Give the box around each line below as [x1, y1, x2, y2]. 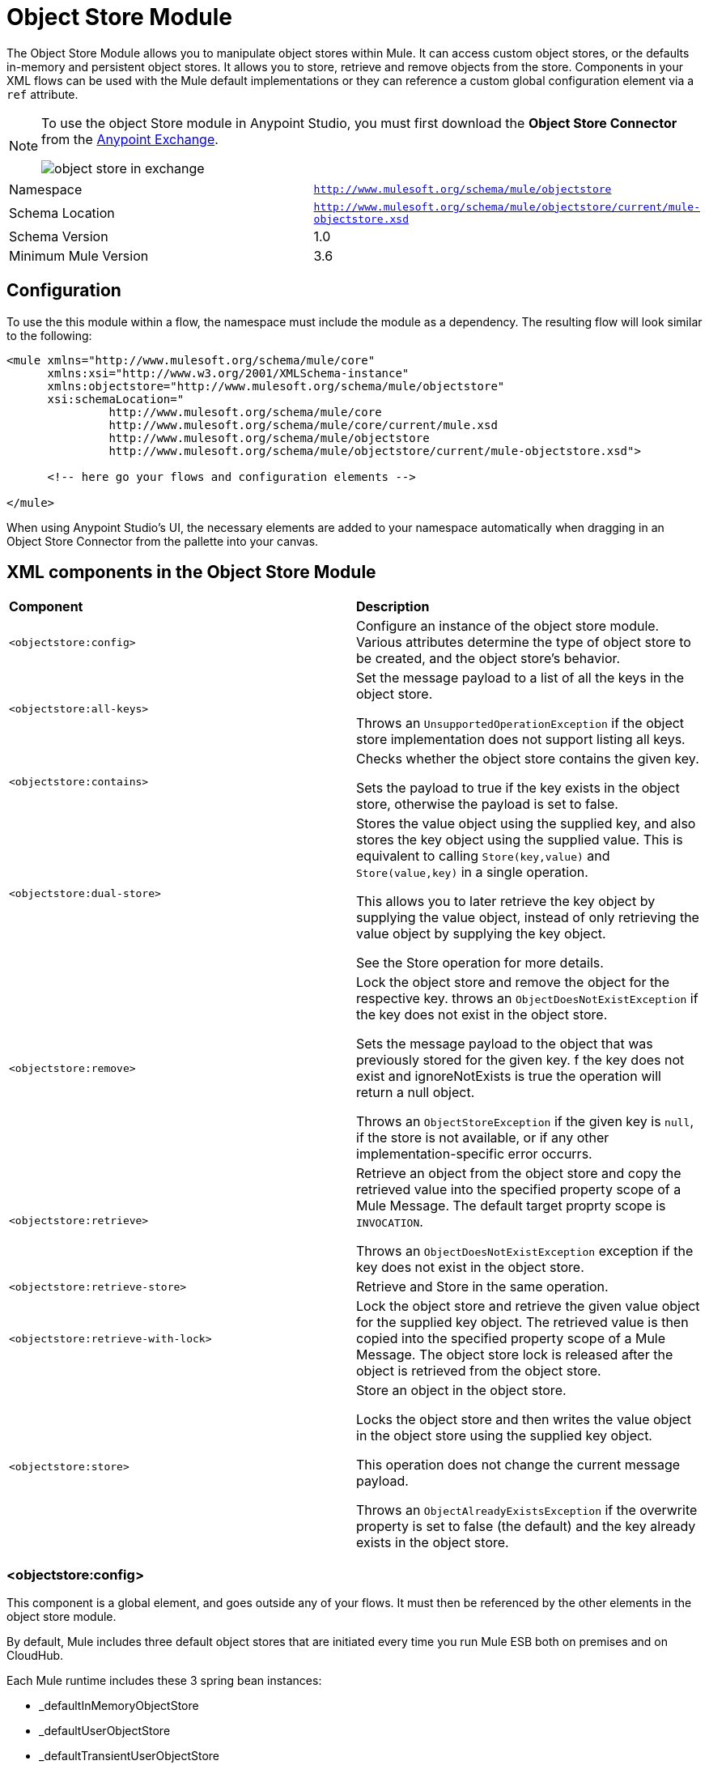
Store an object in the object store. [356, 1382, 567, 1399]
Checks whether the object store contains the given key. [356, 751, 699, 768]
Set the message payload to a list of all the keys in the [356, 670, 684, 687]
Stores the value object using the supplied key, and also [356, 815, 696, 832]
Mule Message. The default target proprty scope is [356, 1197, 666, 1214]
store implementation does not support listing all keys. [356, 731, 686, 748]
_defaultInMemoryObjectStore [39, 1699, 199, 1713]
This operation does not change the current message [356, 1457, 681, 1474]
